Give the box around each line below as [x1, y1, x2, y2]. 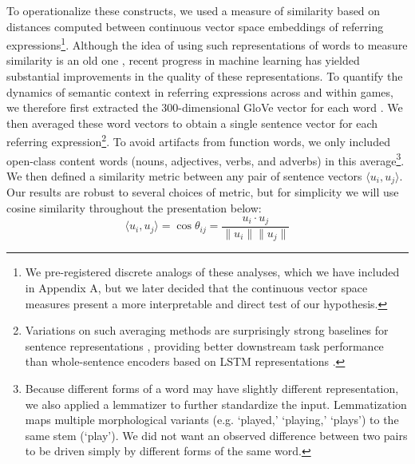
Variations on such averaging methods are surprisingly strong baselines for [25, 322, 389, 339]
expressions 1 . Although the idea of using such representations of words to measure [6, 34, 408, 53]
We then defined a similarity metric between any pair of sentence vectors [6, 167, 362, 184]
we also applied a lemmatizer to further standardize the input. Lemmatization [25, 395, 407, 412]
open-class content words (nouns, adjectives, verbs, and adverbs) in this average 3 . [6, 149, 405, 169]
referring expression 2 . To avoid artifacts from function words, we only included [6, 131, 390, 150]
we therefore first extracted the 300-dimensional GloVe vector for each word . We [6, 99, 403, 116]
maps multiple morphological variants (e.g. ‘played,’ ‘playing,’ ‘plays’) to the [25, 411, 399, 428]
